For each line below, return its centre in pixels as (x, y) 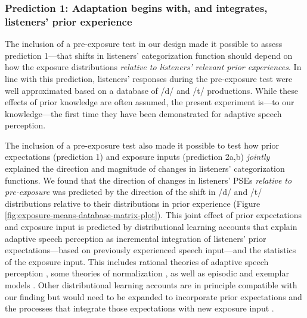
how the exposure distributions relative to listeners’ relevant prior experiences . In (153, 67)
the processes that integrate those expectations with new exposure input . (139, 308)
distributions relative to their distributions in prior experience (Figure (133, 203)
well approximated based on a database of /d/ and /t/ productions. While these (151, 90)
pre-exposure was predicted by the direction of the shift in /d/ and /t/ (134, 192)
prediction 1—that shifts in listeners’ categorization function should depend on (149, 55)
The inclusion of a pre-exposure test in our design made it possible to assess (144, 44)
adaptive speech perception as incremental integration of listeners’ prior (136, 238)
